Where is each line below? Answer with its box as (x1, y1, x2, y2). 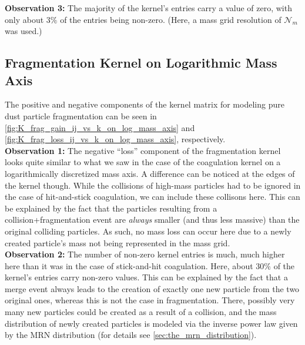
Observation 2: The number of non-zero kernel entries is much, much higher (5, 248, 285, 260)
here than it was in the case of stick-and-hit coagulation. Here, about (5, 259, 253, 272)
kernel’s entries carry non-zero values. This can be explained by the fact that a (5, 271, 288, 283)
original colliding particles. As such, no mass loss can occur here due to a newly (5, 225, 291, 237)
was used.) (5, 25, 42, 37)
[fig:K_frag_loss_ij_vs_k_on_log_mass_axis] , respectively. (5, 133, 226, 145)
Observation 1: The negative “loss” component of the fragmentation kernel (5, 144, 281, 156)
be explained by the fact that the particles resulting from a (5, 202, 217, 214)
